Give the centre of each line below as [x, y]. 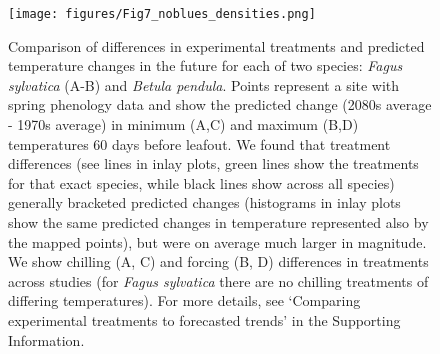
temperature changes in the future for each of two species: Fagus [205, 65]
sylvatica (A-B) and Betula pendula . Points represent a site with [204, 84]
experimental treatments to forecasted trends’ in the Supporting [204, 319]
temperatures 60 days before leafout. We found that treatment [199, 143]
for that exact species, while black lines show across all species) [201, 182]
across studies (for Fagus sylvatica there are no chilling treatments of [218, 280]
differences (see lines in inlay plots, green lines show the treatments [213, 163]
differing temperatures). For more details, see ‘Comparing [184, 300]
